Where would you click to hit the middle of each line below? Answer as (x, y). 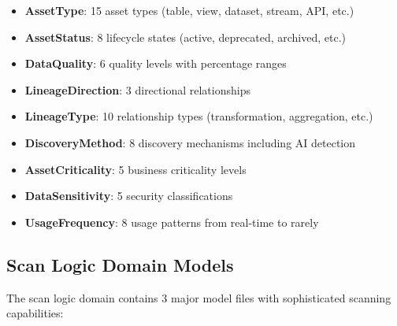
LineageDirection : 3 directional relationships (137, 89)
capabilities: (35, 313)
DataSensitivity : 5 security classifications (129, 196)
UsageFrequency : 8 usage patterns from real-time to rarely (172, 222)
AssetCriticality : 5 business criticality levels (135, 169)
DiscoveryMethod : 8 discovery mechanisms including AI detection (190, 142)
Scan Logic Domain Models (120, 264)
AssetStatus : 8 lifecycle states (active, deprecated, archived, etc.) (186, 37)
